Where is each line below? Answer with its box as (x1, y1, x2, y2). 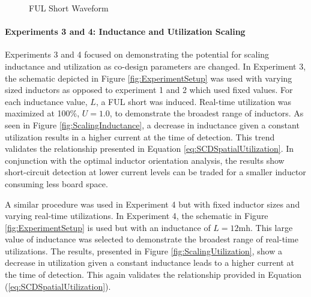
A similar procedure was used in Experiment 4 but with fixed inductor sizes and (5, 197, 300, 210)
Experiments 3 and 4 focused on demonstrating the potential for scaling (5, 48, 270, 61)
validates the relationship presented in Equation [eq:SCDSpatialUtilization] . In (5, 142, 294, 155)
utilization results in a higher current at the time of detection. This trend (5, 130, 275, 143)
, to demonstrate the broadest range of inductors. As (109, 107, 304, 119)
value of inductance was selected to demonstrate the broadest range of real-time (5, 233, 298, 245)
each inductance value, (5, 95, 88, 107)
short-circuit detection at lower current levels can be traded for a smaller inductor (5, 166, 306, 178)
